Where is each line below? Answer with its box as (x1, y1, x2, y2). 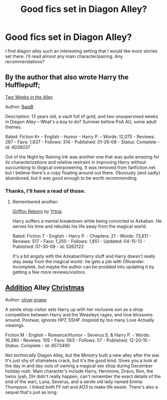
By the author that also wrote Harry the (5, 73, 129, 82)
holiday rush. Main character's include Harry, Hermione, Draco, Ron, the (5, 368, 154, 374)
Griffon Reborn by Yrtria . (12, 208, 63, 215)
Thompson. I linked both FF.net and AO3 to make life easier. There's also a (5, 384, 158, 390)
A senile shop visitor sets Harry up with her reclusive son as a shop (5, 306, 144, 312)
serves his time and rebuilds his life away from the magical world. (12, 223, 147, 230)
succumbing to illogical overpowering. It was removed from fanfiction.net (5, 164, 156, 170)
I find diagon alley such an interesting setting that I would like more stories (5, 48, 158, 54)
